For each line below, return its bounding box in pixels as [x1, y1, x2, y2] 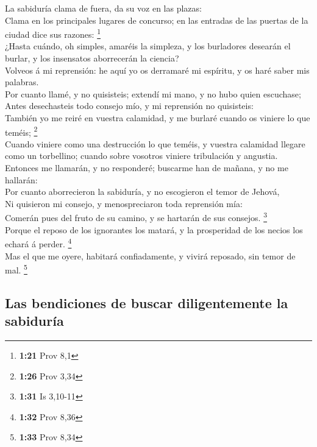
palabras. [5, 76, 39, 88]
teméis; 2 [5, 124, 38, 138]
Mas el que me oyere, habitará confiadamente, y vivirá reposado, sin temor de [5, 249, 296, 262]
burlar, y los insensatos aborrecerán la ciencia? [5, 52, 179, 65]
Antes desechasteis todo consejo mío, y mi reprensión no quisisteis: [5, 99, 254, 112]
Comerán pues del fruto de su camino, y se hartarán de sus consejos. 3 [5, 209, 268, 224]
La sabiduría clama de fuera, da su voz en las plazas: [5, 2, 202, 14]
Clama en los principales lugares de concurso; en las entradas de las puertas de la [5, 13, 308, 26]
